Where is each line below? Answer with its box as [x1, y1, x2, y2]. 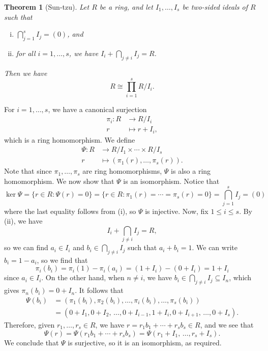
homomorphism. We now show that [4, 175, 114, 186]
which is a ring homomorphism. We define [4, 134, 135, 145]
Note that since [4, 166, 52, 176]
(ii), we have [4, 215, 43, 226]
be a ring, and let [99, 2, 153, 12]
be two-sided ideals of [182, 2, 248, 12]
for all [16, 47, 36, 58]
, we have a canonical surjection [48, 103, 147, 114]
